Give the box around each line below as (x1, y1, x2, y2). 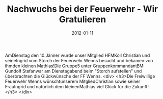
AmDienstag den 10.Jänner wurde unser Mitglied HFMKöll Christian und (5, 52, 150, 58)
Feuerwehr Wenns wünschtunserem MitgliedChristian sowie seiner (5, 78, 140, 84)
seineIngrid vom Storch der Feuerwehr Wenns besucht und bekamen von (5, 57, 153, 63)
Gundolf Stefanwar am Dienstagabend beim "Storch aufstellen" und (5, 68, 142, 74)
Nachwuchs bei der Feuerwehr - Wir (7, 3, 158, 15)
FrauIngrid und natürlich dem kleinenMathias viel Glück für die (5, 83, 131, 89)
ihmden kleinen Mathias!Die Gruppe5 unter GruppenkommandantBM (5, 63, 144, 69)
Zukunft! (132, 83, 149, 89)
